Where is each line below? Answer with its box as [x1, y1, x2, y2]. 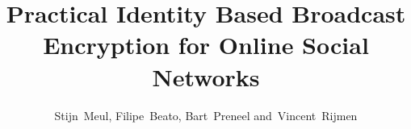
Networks [152, 60, 260, 93]
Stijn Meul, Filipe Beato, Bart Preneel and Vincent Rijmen [54, 106, 358, 123]
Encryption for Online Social [43, 28, 369, 61]
